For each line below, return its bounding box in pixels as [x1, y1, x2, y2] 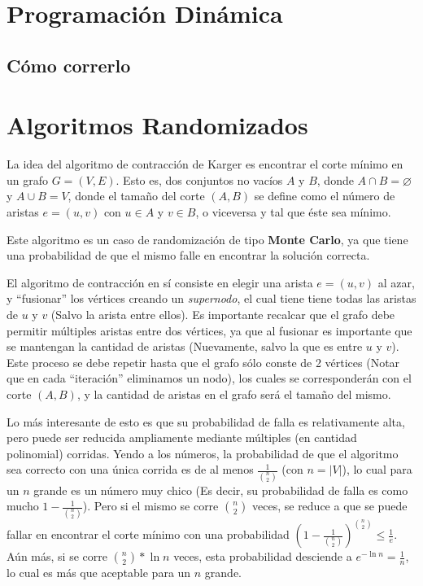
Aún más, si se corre [7, 548, 107, 565]
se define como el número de [254, 187, 395, 204]
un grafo [7, 171, 49, 188]
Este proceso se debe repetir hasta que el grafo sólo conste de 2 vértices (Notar [7, 353, 400, 370]
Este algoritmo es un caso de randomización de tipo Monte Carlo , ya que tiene [7, 230, 408, 247]
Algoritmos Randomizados [7, 108, 308, 142]
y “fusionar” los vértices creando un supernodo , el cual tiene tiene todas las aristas [7, 290, 416, 307]
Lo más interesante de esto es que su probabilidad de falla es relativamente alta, [7, 413, 405, 430]
